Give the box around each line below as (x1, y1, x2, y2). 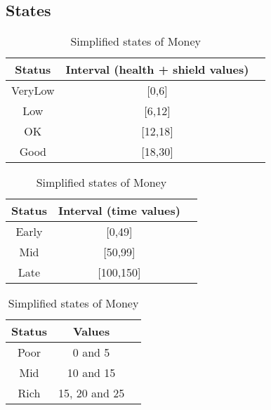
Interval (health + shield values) (65, 61, 249, 78)
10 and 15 (67, 364, 116, 381)
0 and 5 (72, 344, 110, 361)
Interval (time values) (58, 202, 180, 219)
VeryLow (11, 82, 55, 99)
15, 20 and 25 (58, 385, 125, 402)
